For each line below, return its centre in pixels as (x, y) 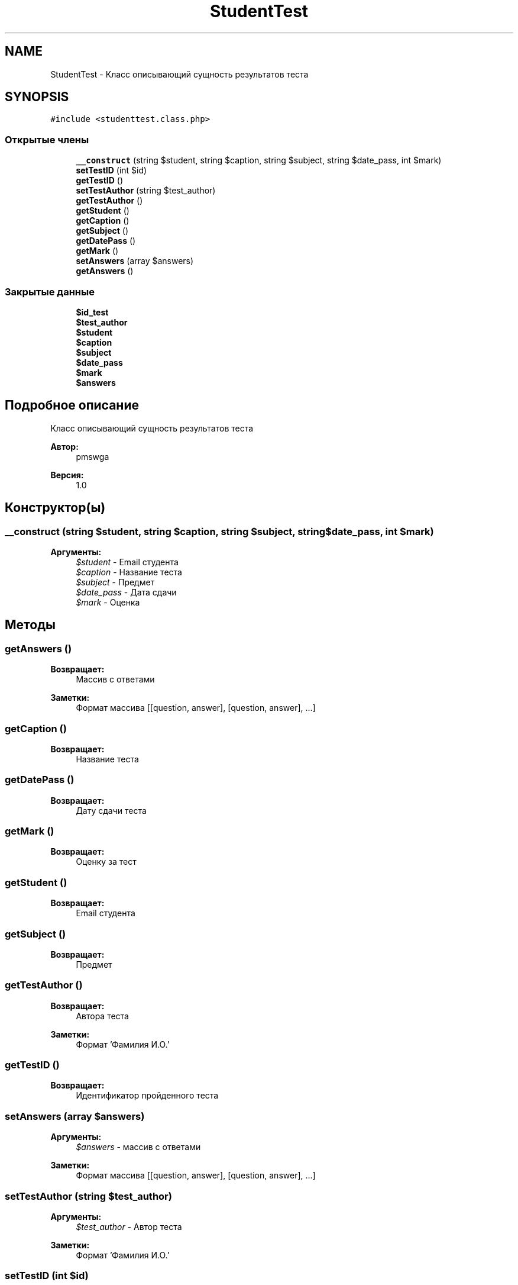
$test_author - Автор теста (129, 1226)
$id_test (92, 312)
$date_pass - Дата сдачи (126, 592)
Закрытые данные (50, 292)
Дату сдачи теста (111, 810)
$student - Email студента (127, 562)
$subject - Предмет (115, 582)
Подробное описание (72, 405)
